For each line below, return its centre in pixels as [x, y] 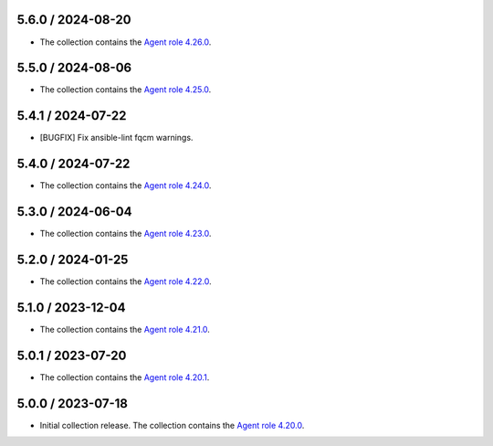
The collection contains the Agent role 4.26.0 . [126, 42]
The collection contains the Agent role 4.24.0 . [126, 186]
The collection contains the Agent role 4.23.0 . [126, 234]
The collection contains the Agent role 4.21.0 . [125, 329]
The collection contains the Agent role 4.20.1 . [125, 377]
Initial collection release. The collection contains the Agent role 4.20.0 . [172, 425]
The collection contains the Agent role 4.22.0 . [126, 281]
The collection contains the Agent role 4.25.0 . [126, 90]
